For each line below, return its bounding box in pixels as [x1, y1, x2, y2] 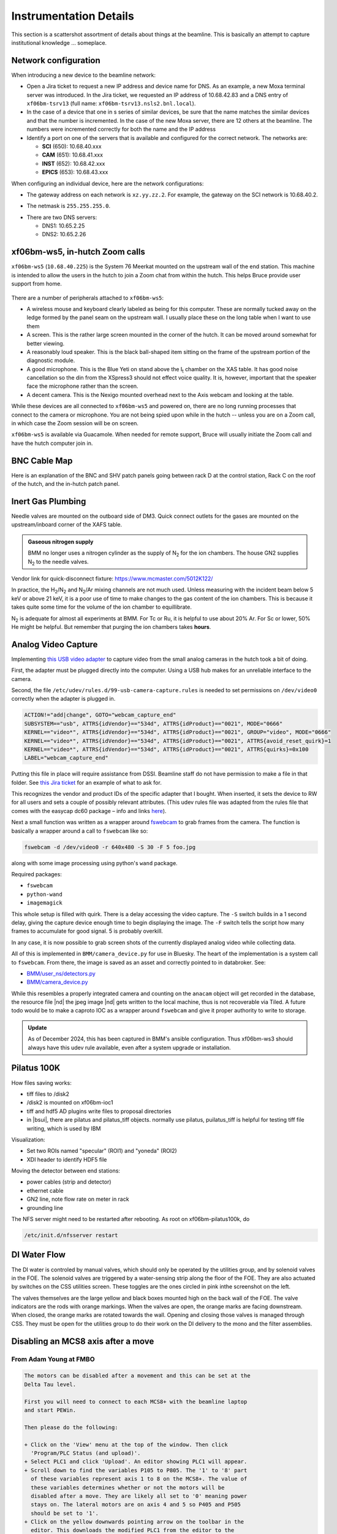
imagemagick [26, 900, 62, 906]
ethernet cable [26, 1187, 64, 1194]
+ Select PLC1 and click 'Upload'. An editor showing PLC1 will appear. [24, 1458, 248, 1465]
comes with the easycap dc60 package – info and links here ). [11, 807, 167, 814]
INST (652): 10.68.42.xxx [42, 160, 105, 167]
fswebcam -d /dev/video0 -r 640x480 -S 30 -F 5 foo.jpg [24, 844, 196, 850]
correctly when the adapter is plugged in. [11, 695, 116, 703]
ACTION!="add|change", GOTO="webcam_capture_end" [24, 712, 176, 719]
